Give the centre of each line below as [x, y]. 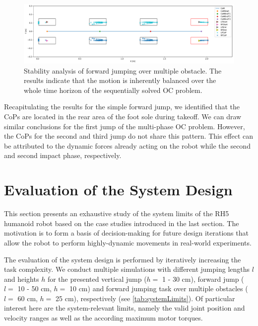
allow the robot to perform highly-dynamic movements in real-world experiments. [128, 242]
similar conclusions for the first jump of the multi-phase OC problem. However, [125, 126]
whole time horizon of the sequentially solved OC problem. [113, 90]
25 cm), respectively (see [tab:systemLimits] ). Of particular [145, 298]
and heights [22, 279]
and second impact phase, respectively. [63, 155]
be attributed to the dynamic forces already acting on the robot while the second [127, 145]
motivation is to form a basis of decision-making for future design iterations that [126, 233]
